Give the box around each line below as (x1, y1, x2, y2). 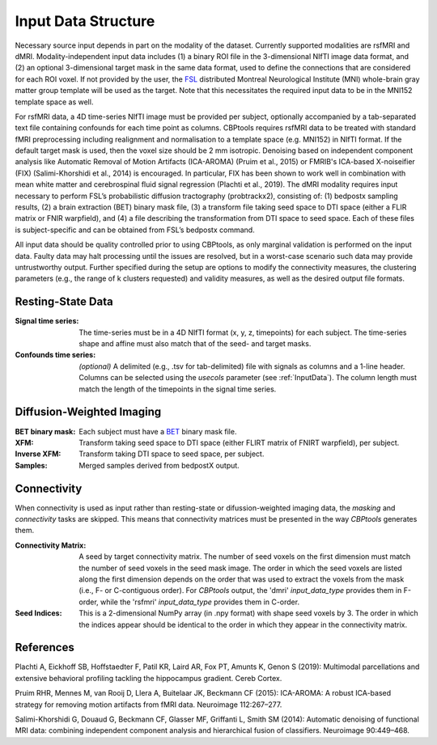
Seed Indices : (15, 608, 62, 618)
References (15, 641, 74, 654)
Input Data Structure (15, 12, 155, 30)
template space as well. (15, 97, 94, 107)
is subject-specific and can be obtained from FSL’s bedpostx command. (15, 225, 255, 235)
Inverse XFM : (15, 449, 62, 459)
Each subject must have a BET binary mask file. (78, 426, 237, 436)
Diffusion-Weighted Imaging (15, 405, 162, 419)
